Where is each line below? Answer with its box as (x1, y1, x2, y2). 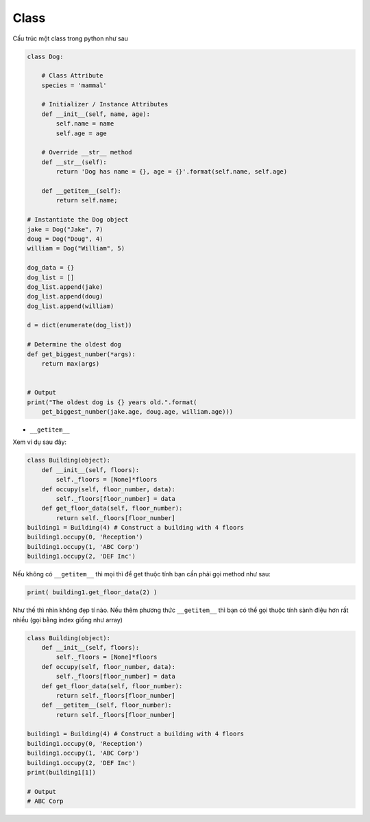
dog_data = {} (27, 264, 75, 272)
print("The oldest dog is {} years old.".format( (27, 398, 197, 406)
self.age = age (56, 129, 108, 137)
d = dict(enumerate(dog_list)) (27, 321, 133, 329)
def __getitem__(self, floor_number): (41, 701, 172, 709)
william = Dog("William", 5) (27, 244, 125, 253)
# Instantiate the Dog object (27, 216, 129, 224)
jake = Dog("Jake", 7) (27, 225, 103, 233)
